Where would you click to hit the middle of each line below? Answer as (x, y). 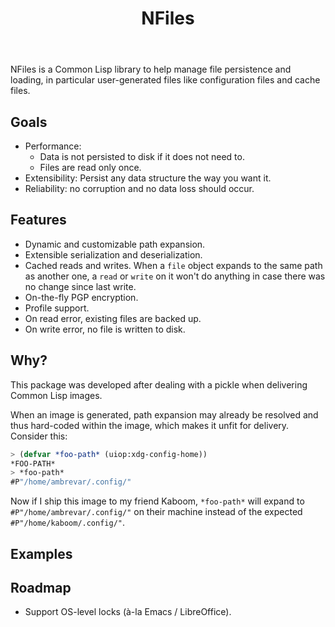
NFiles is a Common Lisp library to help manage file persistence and (151, 69)
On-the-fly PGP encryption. (81, 297)
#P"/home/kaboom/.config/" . (68, 523)
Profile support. (57, 308)
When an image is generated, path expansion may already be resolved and (164, 414)
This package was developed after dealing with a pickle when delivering (159, 384)
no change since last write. (80, 286)
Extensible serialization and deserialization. (113, 254)
